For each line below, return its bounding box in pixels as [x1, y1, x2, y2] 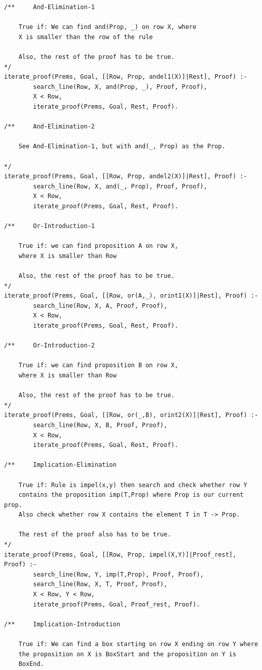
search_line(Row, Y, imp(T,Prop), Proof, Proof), [33, 570, 204, 578]
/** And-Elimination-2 [4, 123, 95, 131]
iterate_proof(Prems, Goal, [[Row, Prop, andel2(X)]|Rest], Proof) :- [4, 173, 247, 180]
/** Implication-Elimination [4, 461, 117, 469]
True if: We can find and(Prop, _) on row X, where [18, 23, 197, 31]
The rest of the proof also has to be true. [18, 531, 171, 538]
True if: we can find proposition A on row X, [18, 242, 178, 250]
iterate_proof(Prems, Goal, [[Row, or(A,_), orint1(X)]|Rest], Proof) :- [4, 292, 258, 300]
